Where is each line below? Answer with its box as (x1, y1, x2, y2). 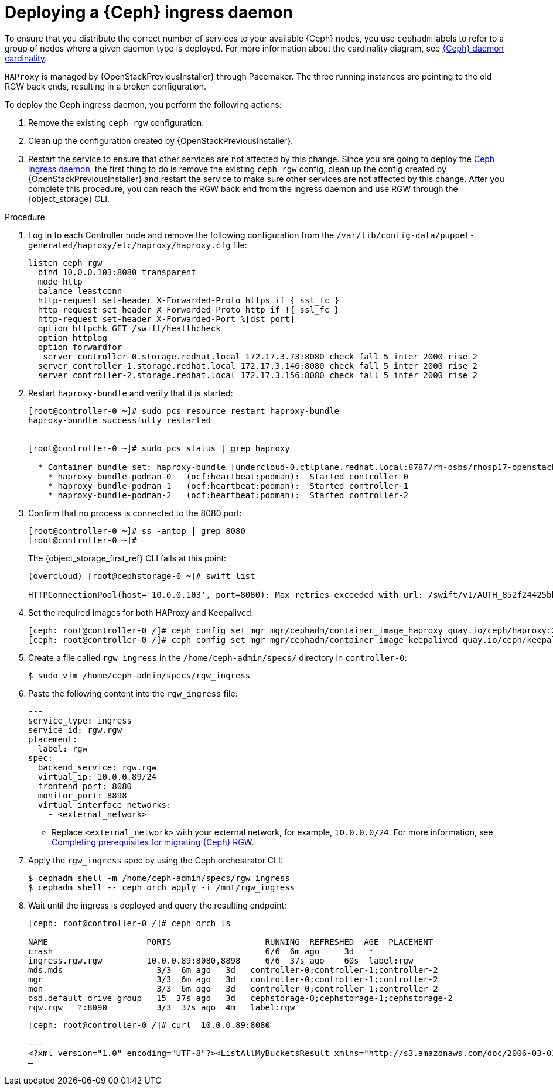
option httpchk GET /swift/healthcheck (37, 323, 221, 333)
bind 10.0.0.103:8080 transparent (37, 267, 196, 277)
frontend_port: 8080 (37, 781, 132, 791)
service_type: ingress (28, 715, 132, 725)
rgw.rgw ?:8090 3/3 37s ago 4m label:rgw (28, 1002, 295, 1012)
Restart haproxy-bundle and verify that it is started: (28, 388, 233, 398)
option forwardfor (37, 342, 122, 352)
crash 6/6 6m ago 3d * (28, 946, 374, 956)
